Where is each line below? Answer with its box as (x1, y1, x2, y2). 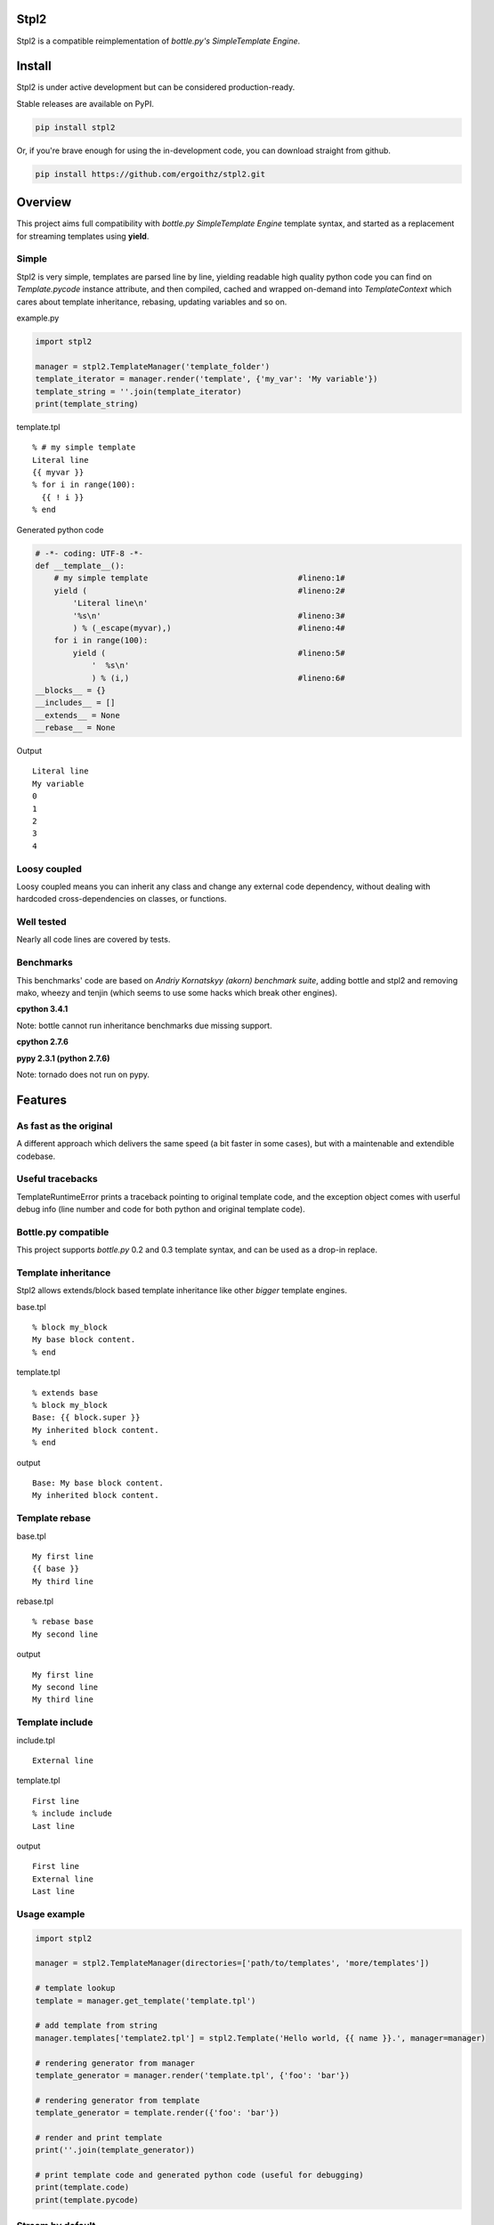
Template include (16, 1716, 93, 1728)
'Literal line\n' (72, 598, 149, 609)
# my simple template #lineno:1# (53, 573, 345, 583)
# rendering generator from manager (35, 2058, 196, 2068)
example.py (16, 312, 60, 323)
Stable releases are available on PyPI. (16, 98, 155, 109)
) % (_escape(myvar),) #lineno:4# (72, 623, 345, 633)
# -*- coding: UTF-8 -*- (35, 548, 144, 558)
